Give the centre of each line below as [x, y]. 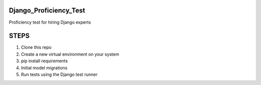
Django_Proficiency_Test [47, 10]
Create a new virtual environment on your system [70, 54]
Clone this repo [36, 47]
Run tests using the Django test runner [59, 74]
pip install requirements [44, 61]
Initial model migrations [44, 68]
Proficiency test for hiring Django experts [50, 22]
